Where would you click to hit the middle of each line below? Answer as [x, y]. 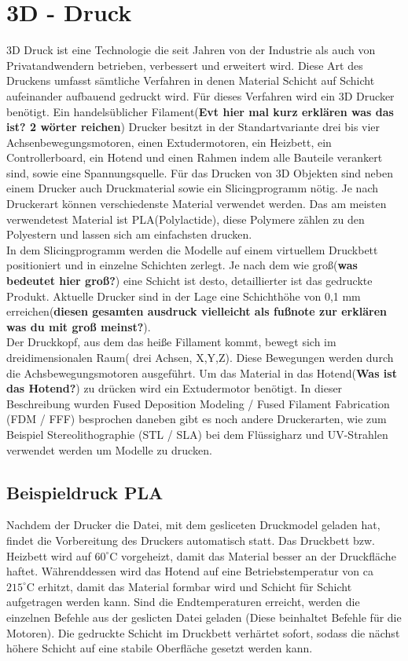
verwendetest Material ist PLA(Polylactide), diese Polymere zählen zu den [186, 219]
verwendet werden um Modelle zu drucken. [109, 449]
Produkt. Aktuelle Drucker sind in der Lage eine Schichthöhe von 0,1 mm [184, 296]
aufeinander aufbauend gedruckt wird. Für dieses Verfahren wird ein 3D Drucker [200, 95]
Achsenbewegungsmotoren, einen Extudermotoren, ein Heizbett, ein [169, 142]
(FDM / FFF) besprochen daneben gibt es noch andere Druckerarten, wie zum [197, 419]
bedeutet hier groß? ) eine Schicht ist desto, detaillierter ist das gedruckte [189, 281]
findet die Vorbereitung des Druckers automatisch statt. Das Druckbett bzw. [191, 540]
